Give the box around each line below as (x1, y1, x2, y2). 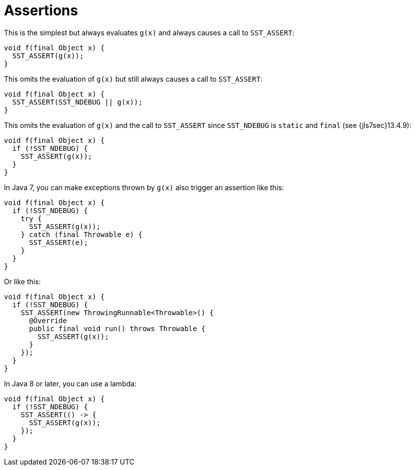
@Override (29, 316, 67, 325)
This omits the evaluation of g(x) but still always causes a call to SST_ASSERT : (4, 74, 263, 83)
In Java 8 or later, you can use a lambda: (4, 379, 137, 388)
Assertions (4, 2, 78, 19)
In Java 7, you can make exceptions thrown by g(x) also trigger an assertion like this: (4, 183, 284, 192)
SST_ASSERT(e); (29, 238, 88, 246)
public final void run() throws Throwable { (29, 324, 206, 333)
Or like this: (4, 277, 41, 286)
